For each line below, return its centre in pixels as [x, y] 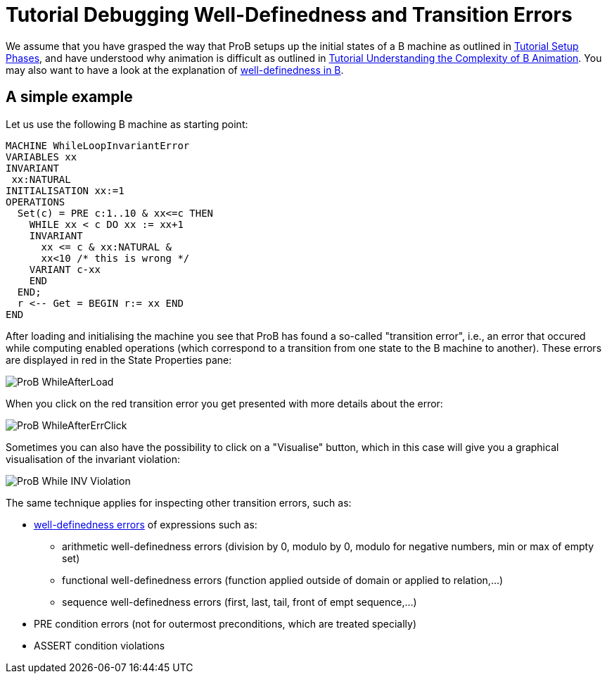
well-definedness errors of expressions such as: [146, 524]
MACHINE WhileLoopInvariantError [98, 145]
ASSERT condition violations [100, 645]
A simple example [69, 97]
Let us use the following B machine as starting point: [127, 124]
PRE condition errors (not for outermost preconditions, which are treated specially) [225, 623]
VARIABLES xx [41, 157]
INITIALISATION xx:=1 [65, 190]
